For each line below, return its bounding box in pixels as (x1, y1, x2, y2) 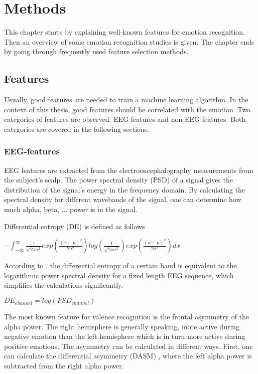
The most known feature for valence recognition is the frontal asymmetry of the (4, 311, 249, 322)
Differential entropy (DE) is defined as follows (4, 221, 145, 231)
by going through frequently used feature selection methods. (4, 46, 189, 57)
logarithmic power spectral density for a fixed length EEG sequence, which (4, 270, 234, 280)
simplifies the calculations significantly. (4, 280, 123, 290)
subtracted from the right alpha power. (4, 360, 124, 371)
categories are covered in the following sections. (4, 123, 150, 134)
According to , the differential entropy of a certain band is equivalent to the (4, 260, 237, 271)
